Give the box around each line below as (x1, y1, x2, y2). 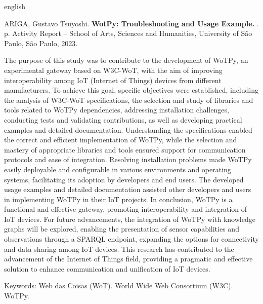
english (4, 1, 26, 11)
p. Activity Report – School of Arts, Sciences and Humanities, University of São (4, 28, 252, 39)
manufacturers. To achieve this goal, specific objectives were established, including (4, 85, 259, 95)
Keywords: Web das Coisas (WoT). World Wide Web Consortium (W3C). (4, 280, 233, 291)
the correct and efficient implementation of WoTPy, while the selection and (4, 134, 237, 145)
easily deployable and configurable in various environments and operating (4, 164, 231, 174)
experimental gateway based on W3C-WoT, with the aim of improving (4, 64, 223, 75)
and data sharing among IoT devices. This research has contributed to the (4, 243, 234, 254)
